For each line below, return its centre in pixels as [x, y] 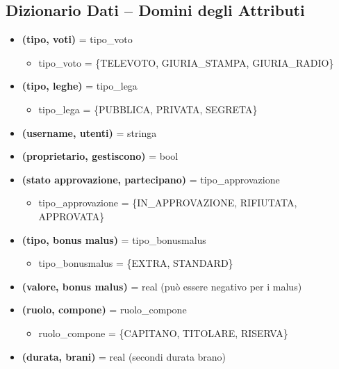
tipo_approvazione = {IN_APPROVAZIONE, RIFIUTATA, [168, 203]
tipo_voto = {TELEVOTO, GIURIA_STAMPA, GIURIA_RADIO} [186, 62]
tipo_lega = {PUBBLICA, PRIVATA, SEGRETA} [148, 109]
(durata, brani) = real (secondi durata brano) [124, 356]
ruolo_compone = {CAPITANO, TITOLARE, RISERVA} [163, 333]
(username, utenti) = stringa [89, 132]
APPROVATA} [72, 216]
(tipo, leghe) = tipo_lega [80, 86]
